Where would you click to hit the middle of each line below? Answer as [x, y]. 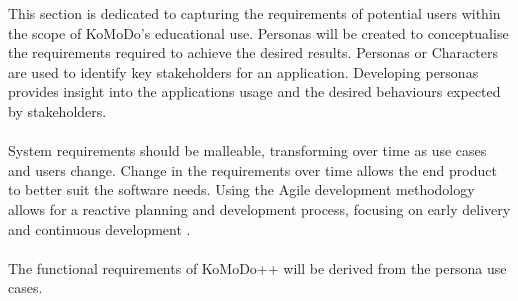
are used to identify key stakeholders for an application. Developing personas [243, 71]
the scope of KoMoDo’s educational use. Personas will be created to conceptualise [258, 32]
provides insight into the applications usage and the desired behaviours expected [254, 91]
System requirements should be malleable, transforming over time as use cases [247, 150]
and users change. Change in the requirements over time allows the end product [252, 169]
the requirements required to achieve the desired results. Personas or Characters [253, 52]
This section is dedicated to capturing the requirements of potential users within [254, 13]
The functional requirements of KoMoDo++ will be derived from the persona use [257, 267]
